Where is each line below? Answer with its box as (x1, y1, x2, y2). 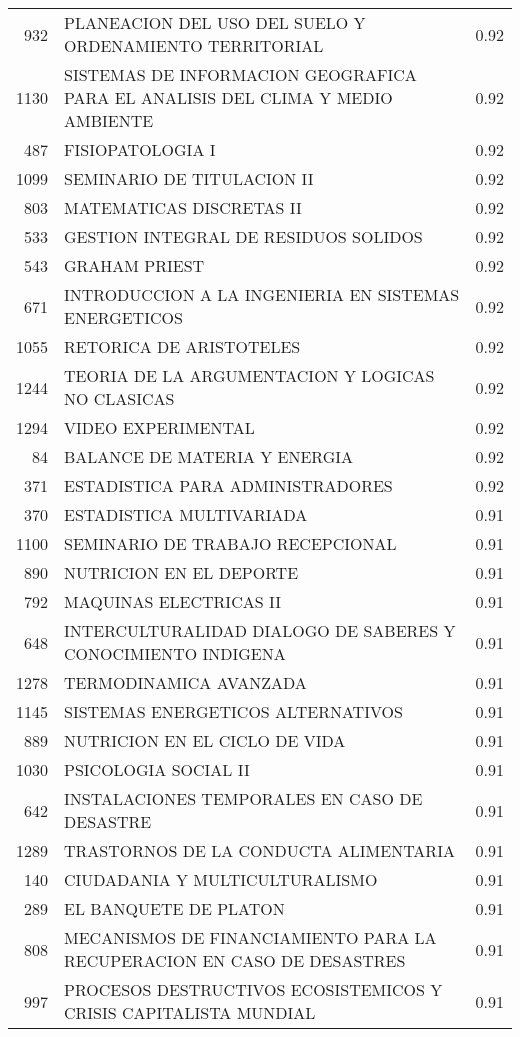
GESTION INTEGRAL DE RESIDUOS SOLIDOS (64, 225, 423, 248)
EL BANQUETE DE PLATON (64, 897, 285, 920)
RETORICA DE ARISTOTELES (64, 335, 301, 358)
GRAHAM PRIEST (64, 254, 205, 277)
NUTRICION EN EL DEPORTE (64, 561, 299, 584)
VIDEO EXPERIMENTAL (64, 416, 255, 439)
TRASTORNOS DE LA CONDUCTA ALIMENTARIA (64, 839, 455, 862)
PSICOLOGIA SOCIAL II (64, 758, 250, 781)
